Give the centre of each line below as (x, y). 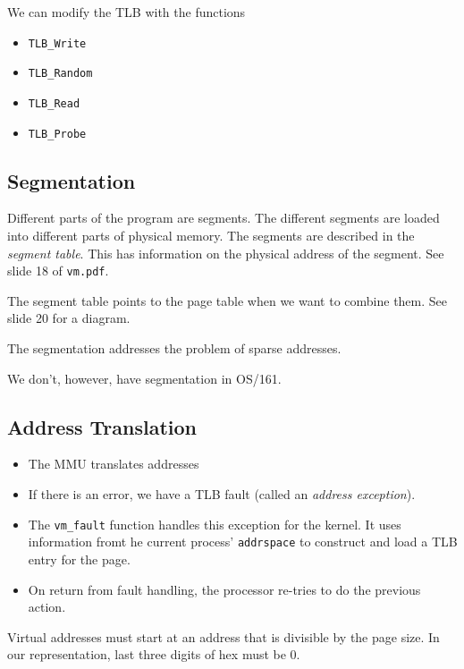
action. (47, 607)
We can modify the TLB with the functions (127, 12)
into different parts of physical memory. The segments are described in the (211, 236)
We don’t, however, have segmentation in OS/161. (144, 378)
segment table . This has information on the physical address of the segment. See (226, 253)
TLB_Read (54, 103)
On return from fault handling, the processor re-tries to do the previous (224, 589)
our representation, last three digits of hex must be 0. (154, 654)
